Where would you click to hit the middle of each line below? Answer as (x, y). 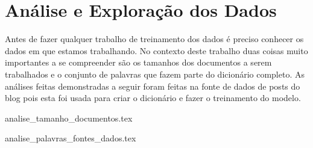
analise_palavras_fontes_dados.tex (71, 138)
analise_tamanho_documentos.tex (69, 118)
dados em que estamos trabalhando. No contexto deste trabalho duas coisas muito (156, 50)
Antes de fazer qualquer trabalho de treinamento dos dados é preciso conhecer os (154, 39)
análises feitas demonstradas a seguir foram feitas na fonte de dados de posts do (153, 86)
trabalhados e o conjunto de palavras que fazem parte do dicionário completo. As (155, 74)
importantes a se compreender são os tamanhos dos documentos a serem (138, 62)
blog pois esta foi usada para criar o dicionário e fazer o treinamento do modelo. (153, 98)
